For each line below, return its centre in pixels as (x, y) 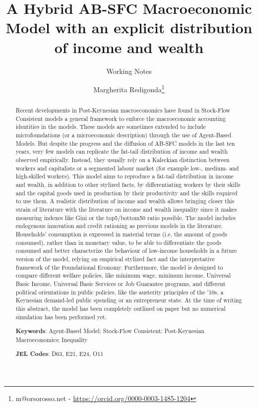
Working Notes (129, 71)
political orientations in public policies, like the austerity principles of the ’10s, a (120, 292)
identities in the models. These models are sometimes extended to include (111, 127)
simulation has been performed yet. (61, 317)
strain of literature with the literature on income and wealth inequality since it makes (126, 209)
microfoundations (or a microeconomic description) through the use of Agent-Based (124, 135)
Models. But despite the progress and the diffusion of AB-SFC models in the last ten (125, 143)
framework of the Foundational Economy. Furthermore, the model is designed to (119, 267)
